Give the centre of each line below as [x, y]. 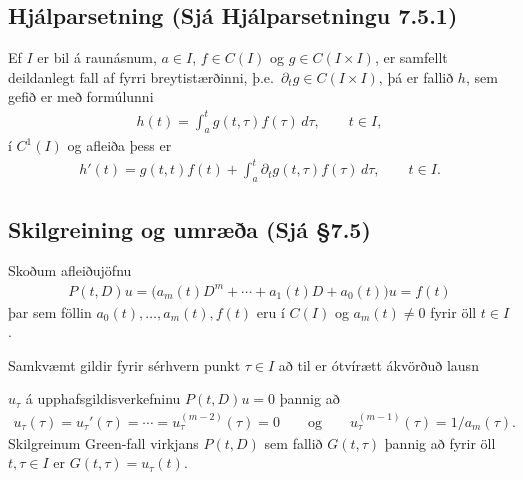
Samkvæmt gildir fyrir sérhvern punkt [124, 364]
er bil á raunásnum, [97, 57]
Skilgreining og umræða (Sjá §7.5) [189, 228]
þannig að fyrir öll [440, 442]
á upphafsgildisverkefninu [103, 398]
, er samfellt [411, 57]
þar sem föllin [50, 311]
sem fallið [293, 442]
